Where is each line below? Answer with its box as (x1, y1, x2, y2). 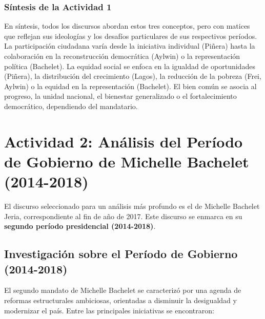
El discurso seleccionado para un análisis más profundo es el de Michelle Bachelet (4, 201, 260, 211)
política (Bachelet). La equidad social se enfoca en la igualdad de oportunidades (4, 60, 255, 71)
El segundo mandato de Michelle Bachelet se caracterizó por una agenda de (4, 285, 241, 295)
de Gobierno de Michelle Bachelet (4, 151, 249, 172)
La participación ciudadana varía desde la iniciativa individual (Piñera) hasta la (4, 40, 255, 51)
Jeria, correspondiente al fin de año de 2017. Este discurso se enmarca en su (4, 210, 242, 221)
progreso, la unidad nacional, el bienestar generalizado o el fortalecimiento (4, 91, 237, 101)
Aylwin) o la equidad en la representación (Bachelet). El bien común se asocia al (4, 80, 257, 91)
